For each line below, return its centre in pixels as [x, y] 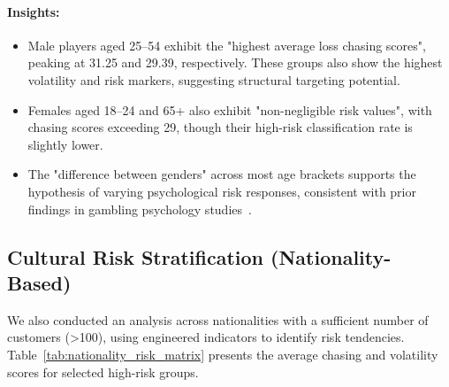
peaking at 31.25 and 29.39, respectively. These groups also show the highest [235, 62]
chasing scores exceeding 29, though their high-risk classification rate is [220, 127]
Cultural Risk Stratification [136, 256]
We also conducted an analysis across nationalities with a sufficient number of [218, 319]
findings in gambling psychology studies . [140, 209]
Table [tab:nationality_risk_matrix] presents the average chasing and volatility [223, 354]
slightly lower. [65, 144]
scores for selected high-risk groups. [103, 372]
